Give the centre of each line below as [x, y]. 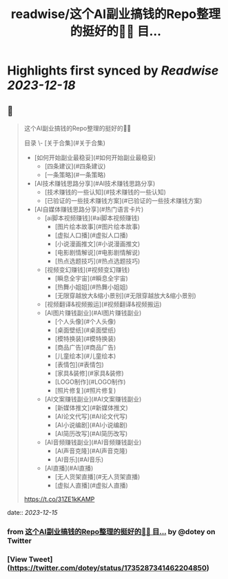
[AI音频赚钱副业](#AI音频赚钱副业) [93, 442]
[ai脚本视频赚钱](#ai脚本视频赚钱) [92, 218]
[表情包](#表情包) [80, 364]
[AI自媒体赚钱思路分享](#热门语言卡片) [89, 209]
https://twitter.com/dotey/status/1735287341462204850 [108, 568]
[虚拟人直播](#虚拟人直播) [92, 485]
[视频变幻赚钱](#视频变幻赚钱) [87, 269]
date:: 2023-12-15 [32, 512]
